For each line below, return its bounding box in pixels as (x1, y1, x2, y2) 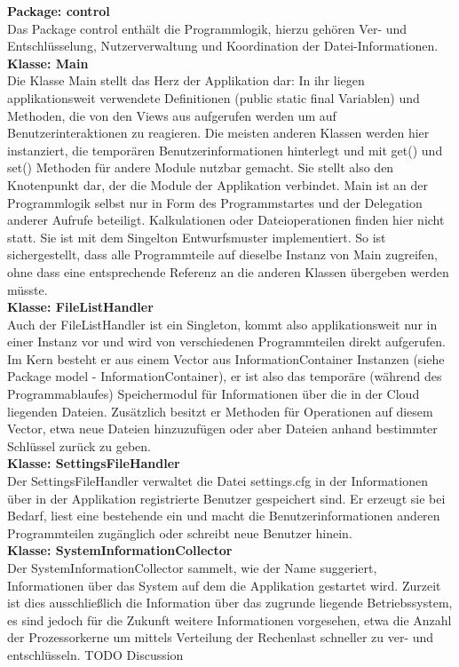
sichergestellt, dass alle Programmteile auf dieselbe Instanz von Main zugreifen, (7, 245, 438, 264)
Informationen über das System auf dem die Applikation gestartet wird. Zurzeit (7, 576, 441, 594)
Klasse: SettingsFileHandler (7, 454, 180, 472)
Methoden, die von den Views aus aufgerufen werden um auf (7, 106, 336, 124)
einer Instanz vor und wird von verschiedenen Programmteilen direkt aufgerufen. (7, 332, 446, 351)
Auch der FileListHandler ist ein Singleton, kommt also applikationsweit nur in (7, 314, 438, 333)
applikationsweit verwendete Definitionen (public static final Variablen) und (7, 88, 420, 107)
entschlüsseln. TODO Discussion (7, 645, 184, 663)
